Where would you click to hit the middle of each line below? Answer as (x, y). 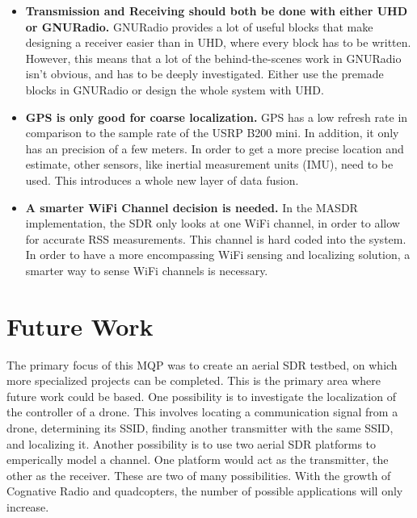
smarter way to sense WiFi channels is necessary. (147, 270)
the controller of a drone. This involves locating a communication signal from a (202, 412)
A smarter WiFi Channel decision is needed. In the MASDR (192, 207)
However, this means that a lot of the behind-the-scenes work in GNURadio (213, 58)
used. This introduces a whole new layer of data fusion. (162, 180)
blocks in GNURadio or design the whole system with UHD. (175, 89)
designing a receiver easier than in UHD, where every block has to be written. (218, 42)
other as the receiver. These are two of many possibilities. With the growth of (199, 475)
